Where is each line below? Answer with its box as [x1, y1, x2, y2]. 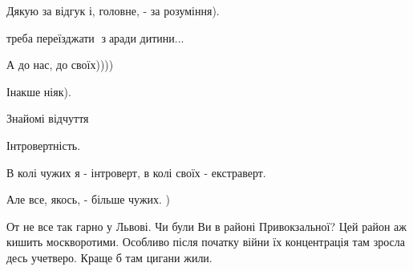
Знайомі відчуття [6, 110, 89, 127]
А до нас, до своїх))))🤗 [6, 56, 117, 73]
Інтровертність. [6, 136, 81, 153]
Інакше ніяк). [6, 83, 71, 99]
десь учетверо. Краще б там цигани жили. [6, 249, 213, 265]
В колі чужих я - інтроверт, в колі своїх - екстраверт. [6, 164, 266, 180]
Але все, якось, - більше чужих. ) [6, 191, 171, 208]
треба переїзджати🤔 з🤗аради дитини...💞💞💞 [6, 29, 194, 46]
